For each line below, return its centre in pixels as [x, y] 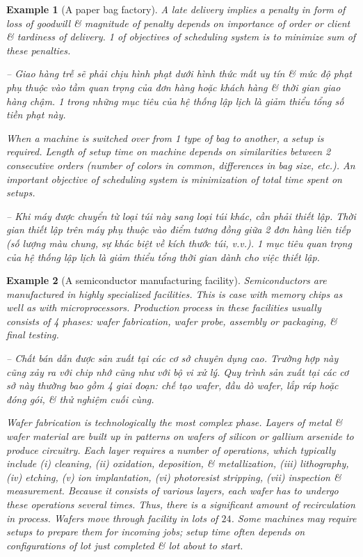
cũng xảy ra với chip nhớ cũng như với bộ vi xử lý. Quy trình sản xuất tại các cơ [178, 371]
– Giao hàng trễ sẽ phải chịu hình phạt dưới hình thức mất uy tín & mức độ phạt [179, 73]
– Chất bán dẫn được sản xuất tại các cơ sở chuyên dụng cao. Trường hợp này [172, 358]
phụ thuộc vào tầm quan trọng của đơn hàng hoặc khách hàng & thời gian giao [174, 87]
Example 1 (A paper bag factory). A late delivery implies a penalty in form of [176, 9]
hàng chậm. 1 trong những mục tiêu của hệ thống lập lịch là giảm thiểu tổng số [175, 101]
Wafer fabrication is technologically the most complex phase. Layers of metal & [175, 422]
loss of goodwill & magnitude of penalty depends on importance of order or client [178, 23]
